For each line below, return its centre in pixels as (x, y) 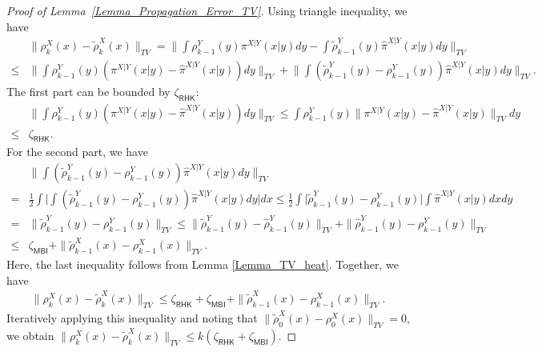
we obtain (30, 335)
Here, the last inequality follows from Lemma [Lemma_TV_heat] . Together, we (203, 264)
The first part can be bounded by (88, 91)
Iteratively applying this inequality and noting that (132, 317)
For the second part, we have (77, 152)
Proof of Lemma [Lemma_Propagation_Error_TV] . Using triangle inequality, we (207, 10)
